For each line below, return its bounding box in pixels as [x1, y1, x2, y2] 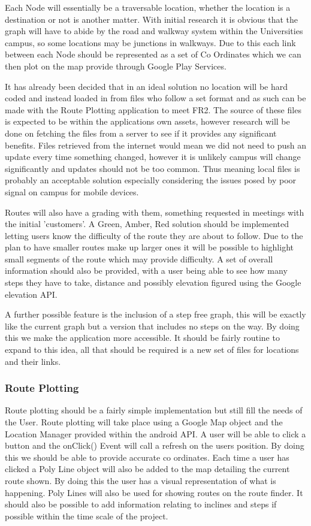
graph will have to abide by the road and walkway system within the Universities [5, 25, 303, 37]
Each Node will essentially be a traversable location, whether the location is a [5, 1, 291, 13]
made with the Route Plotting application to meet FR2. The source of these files [5, 103, 301, 116]
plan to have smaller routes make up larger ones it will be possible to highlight [5, 241, 294, 253]
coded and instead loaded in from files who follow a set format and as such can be [5, 92, 306, 104]
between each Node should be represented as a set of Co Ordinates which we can [5, 48, 301, 61]
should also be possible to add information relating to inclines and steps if [5, 498, 277, 510]
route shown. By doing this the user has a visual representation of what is [5, 474, 276, 486]
